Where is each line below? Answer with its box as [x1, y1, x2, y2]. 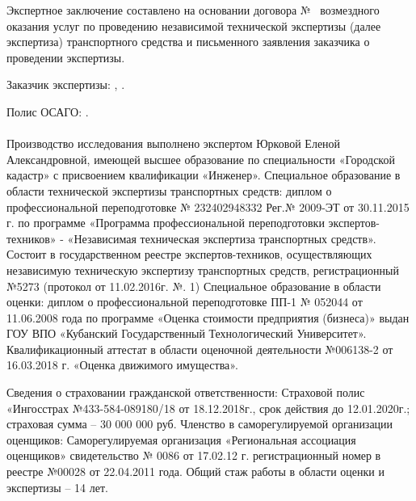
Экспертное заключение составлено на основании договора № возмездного [6, 2, 380, 18]
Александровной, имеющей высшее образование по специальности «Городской [6, 150, 395, 167]
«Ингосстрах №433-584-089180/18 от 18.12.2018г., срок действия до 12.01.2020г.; [6, 399, 410, 416]
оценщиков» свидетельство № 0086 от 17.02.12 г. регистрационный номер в [6, 447, 381, 464]
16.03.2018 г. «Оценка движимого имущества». [6, 356, 238, 373]
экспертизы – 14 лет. [6, 478, 108, 495]
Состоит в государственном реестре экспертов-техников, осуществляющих [6, 246, 372, 263]
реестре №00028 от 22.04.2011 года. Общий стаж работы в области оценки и [6, 463, 384, 480]
